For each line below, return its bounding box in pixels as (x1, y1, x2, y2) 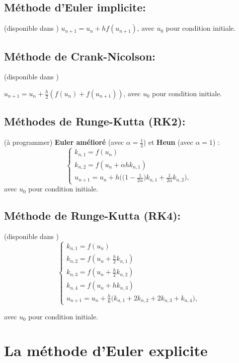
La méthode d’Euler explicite (4, 340, 208, 361)
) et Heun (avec (143, 137, 193, 147)
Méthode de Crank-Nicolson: (4, 48, 156, 63)
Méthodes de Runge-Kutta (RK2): (4, 114, 186, 129)
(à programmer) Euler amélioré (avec (4, 137, 124, 147)
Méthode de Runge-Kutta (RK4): (4, 208, 181, 223)
